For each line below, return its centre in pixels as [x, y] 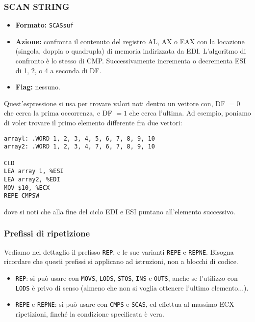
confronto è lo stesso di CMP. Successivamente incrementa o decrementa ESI [131, 61]
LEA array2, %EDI [32, 179]
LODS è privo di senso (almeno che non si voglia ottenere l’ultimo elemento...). [132, 287]
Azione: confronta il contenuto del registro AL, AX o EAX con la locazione [130, 41]
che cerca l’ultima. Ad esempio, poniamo [190, 113]
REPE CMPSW [22, 196]
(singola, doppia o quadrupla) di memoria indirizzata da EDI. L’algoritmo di [131, 51]
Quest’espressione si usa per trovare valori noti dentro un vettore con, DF [115, 103]
